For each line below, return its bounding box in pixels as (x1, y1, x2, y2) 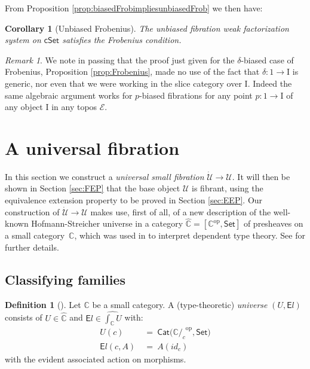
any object (5, 100, 43, 113)
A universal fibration (5, 135, 180, 160)
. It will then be (232, 170, 290, 182)
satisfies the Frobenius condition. (62, 33, 182, 46)
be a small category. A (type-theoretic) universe (92, 298, 268, 310)
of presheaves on (243, 217, 303, 230)
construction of (5, 205, 60, 218)
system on (5, 33, 41, 46)
